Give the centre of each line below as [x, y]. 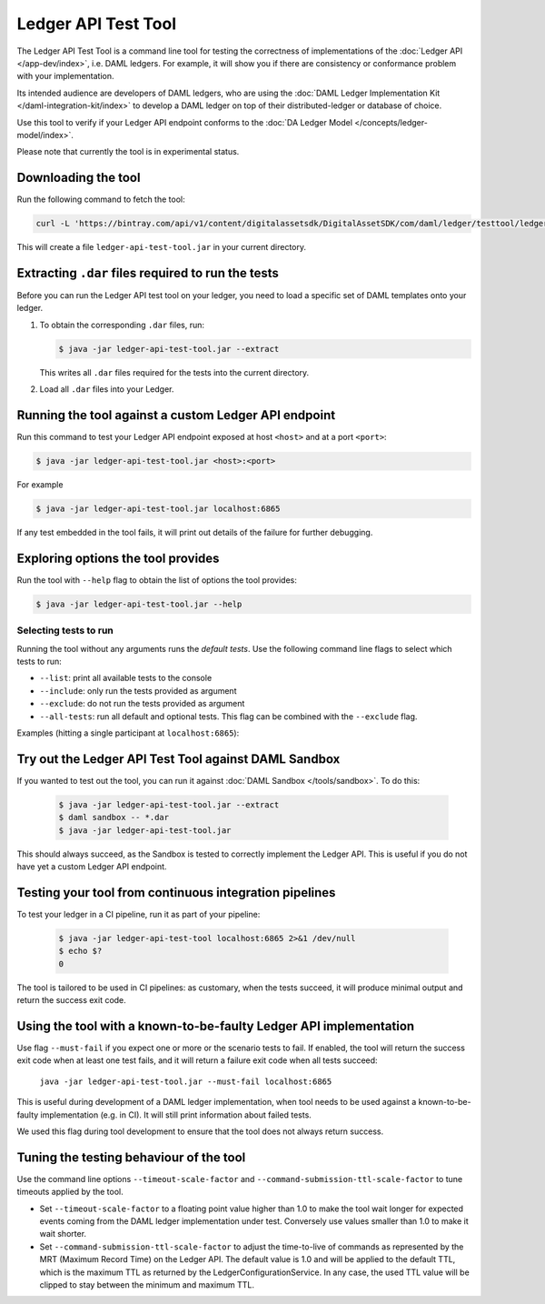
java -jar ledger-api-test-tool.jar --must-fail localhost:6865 [186, 1081]
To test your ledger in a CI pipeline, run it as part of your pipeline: [139, 914]
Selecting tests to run [65, 630]
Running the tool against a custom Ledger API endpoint [176, 415]
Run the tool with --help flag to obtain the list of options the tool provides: [157, 580]
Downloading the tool [79, 178]
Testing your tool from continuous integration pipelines [176, 893]
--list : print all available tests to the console [126, 678]
